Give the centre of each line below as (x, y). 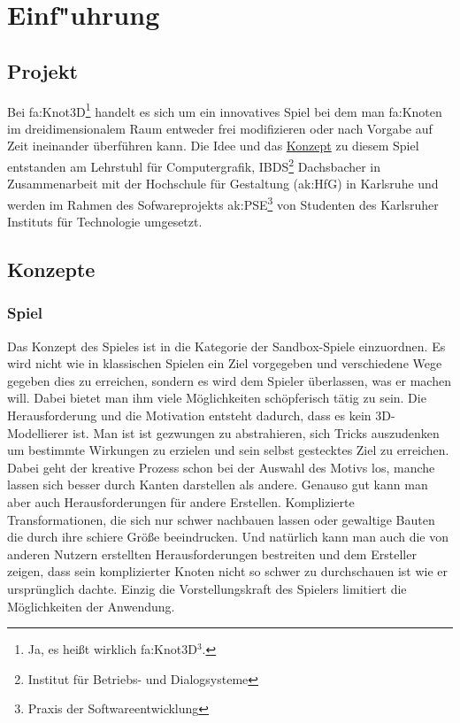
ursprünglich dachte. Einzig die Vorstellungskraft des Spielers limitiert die (207, 589)
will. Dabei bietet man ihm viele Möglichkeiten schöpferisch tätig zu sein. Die (217, 398)
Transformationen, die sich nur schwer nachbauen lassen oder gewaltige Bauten (221, 519)
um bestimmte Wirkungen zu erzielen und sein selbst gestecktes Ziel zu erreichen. (228, 450)
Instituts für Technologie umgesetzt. (105, 222)
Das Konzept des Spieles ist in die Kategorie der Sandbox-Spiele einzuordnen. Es (226, 346)
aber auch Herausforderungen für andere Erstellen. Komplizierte (181, 502)
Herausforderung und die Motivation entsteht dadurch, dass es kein (189, 415)
